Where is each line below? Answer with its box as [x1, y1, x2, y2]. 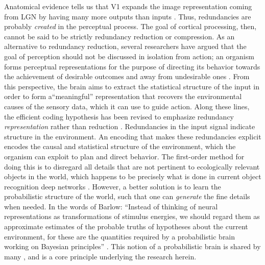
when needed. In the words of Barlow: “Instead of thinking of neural [4, 201, 218, 211]
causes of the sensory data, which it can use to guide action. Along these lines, [4, 101, 250, 111]
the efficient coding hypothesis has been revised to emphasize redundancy [4, 111, 234, 122]
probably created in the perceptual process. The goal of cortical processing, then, [4, 21, 257, 32]
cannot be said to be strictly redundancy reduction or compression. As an [4, 31, 235, 41]
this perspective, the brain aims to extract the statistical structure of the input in [4, 81, 259, 91]
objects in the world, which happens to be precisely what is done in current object [4, 171, 261, 182]
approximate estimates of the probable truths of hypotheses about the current [4, 221, 248, 232]
